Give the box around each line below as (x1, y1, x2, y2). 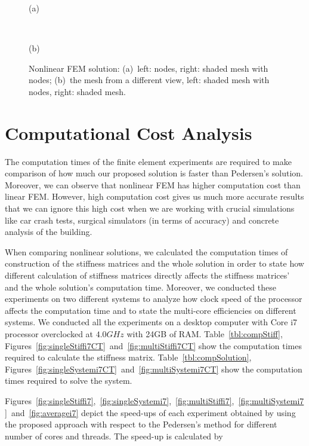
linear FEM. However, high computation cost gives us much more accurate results (5, 190, 304, 203)
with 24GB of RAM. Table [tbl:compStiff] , (126, 328, 283, 340)
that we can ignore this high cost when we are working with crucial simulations (5, 202, 295, 215)
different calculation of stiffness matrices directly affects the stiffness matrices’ (5, 269, 290, 282)
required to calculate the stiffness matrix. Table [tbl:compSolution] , (5, 351, 252, 363)
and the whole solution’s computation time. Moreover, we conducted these (5, 280, 276, 293)
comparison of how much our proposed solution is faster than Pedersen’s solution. (5, 167, 303, 179)
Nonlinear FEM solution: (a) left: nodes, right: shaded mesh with (29, 62, 268, 74)
